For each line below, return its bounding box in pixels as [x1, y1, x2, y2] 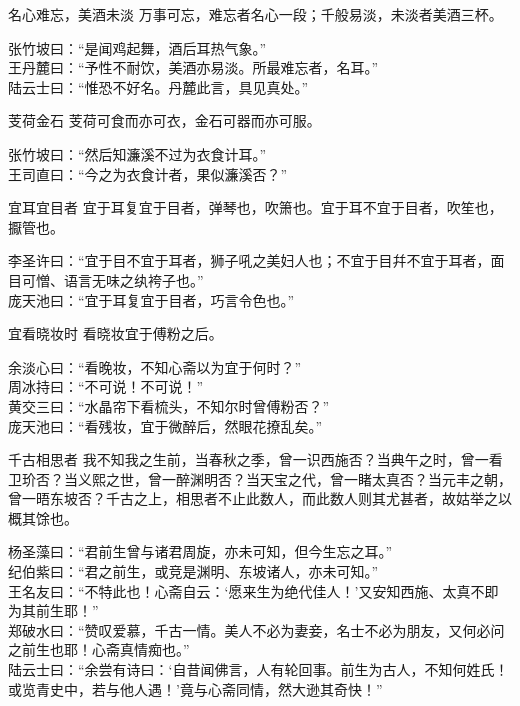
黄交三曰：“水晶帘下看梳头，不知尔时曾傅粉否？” [8, 395, 330, 416]
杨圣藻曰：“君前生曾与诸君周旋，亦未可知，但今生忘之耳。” [8, 541, 393, 562]
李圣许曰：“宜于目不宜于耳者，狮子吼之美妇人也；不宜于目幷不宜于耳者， [8, 250, 491, 271]
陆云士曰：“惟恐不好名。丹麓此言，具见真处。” [8, 76, 309, 97]
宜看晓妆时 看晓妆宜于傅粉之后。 [8, 323, 223, 344]
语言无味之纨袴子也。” [63, 269, 204, 290]
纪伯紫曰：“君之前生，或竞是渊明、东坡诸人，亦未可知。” [8, 561, 379, 582]
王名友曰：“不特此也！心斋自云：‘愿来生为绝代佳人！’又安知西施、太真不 [8, 580, 485, 601]
